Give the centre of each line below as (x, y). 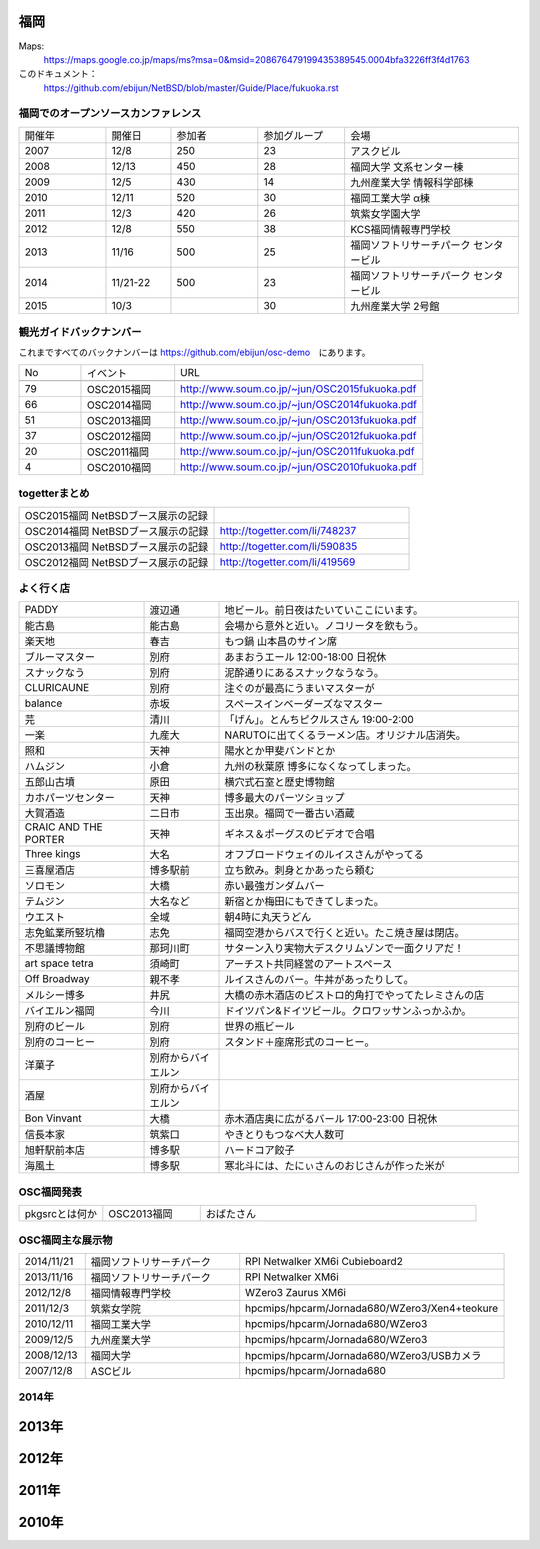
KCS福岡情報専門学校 (400, 229)
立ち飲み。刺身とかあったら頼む (299, 870)
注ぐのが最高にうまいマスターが (299, 688)
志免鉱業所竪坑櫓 (64, 933)
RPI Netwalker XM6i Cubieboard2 (324, 1261)
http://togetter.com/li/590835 (288, 546)
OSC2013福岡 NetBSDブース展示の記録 (116, 547)
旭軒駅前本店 (54, 1150)
